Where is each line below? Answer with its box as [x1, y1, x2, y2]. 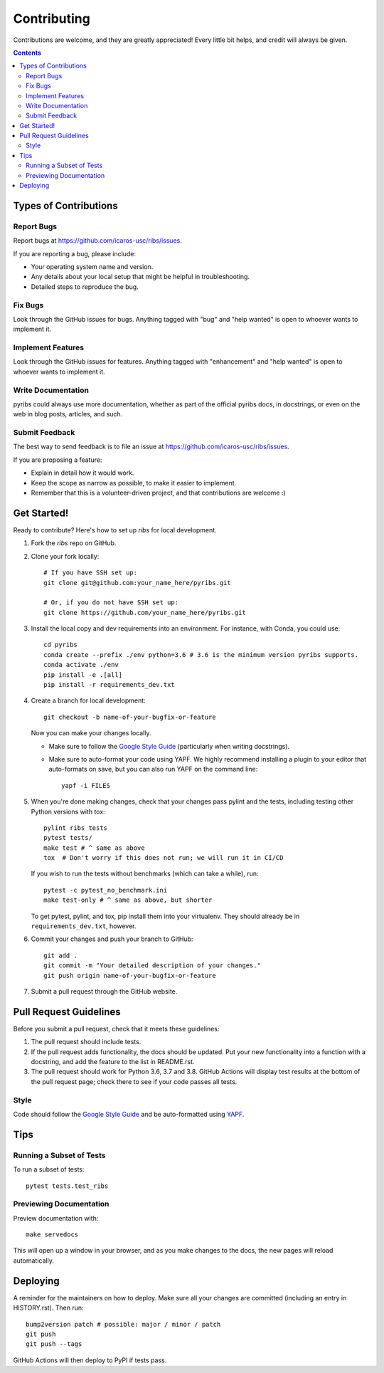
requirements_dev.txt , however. [31, 922, 137, 930]
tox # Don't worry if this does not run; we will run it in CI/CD [43, 854, 284, 862]
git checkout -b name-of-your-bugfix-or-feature [43, 712, 216, 721]
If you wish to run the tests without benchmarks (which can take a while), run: [31, 869, 259, 878]
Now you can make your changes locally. [31, 729, 151, 737]
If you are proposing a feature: [13, 456, 102, 464]
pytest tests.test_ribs [26, 1182, 109, 1190]
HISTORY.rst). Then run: [13, 1303, 84, 1312]
